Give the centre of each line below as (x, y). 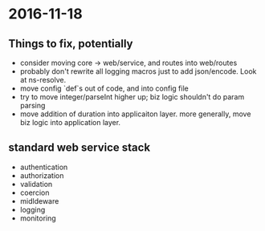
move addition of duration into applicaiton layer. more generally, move (135, 114)
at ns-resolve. (43, 80)
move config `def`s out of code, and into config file (104, 88)
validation (36, 184)
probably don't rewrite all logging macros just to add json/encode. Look (138, 71)
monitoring (38, 218)
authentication (44, 167)
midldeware (39, 201)
